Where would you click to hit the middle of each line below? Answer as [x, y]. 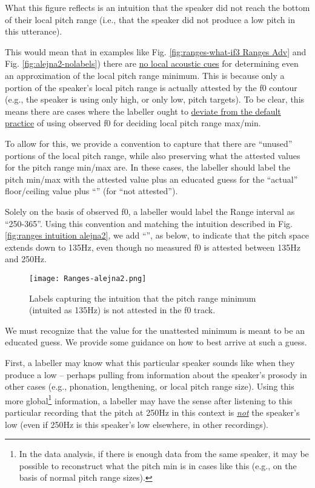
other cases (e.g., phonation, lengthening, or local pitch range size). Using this [150, 386]
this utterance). [34, 31]
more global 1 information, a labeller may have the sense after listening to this [149, 399]
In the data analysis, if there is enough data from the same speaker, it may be [164, 454]
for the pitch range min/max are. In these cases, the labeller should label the [148, 167]
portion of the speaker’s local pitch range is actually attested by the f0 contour [151, 87]
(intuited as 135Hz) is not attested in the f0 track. [122, 310]
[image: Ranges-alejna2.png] [88, 278]
